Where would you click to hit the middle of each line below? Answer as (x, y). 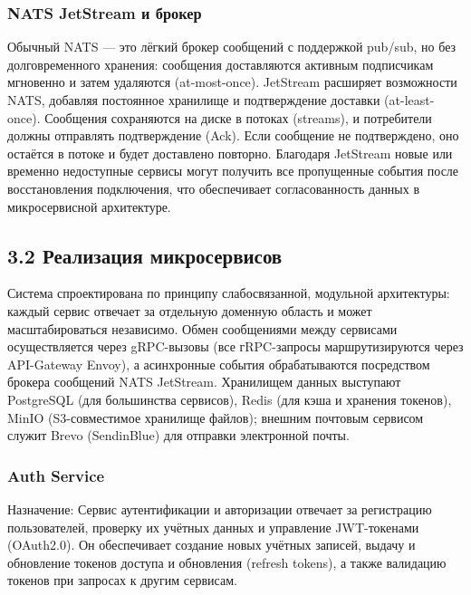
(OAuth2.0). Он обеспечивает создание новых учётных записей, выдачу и (211, 545)
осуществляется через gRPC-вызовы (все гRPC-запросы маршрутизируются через (235, 346)
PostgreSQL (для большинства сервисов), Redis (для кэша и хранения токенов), (230, 399)
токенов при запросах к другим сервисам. (122, 580)
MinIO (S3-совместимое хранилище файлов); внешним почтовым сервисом (216, 417)
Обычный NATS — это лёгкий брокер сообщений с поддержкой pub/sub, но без (232, 47)
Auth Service (56, 475)
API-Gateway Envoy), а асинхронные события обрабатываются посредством (219, 364)
